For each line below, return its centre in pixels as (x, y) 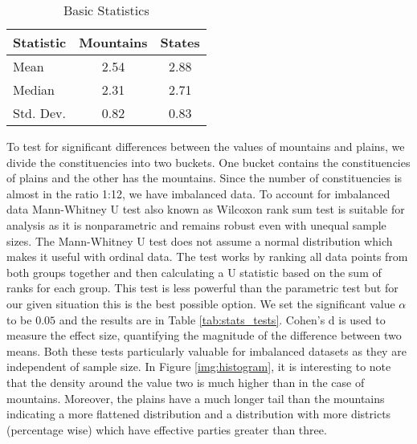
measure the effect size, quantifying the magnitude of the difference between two (204, 335)
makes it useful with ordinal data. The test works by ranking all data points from (207, 257)
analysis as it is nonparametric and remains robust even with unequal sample (196, 224)
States (180, 42)
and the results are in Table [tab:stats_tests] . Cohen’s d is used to (222, 319)
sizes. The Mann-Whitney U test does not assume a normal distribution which (200, 240)
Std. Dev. (40, 113)
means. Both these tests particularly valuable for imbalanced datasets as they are (206, 350)
